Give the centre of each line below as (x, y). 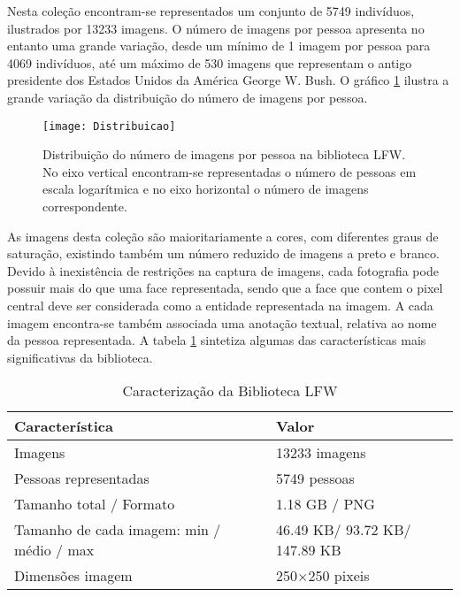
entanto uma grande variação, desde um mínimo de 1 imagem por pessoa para (219, 46)
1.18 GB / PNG (326, 504)
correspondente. (85, 206)
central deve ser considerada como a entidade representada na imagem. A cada (220, 305)
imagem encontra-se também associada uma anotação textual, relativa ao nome (222, 322)
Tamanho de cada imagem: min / (118, 530)
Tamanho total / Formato (95, 504)
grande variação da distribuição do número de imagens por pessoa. (188, 97)
